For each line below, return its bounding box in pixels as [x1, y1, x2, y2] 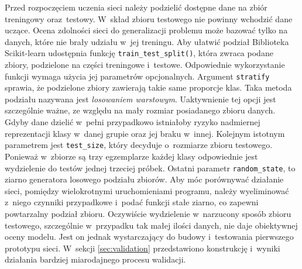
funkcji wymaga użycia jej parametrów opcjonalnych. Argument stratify [5, 70, 270, 82]
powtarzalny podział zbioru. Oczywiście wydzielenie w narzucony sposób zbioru [5, 207, 291, 219]
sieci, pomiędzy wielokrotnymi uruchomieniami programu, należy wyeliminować [5, 184, 289, 196]
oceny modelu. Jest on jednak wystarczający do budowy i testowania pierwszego [5, 230, 294, 243]
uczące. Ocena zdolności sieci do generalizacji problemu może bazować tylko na [5, 24, 288, 36]
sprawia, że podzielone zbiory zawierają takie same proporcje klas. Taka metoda [5, 81, 292, 94]
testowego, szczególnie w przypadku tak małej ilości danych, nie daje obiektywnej [5, 219, 298, 231]
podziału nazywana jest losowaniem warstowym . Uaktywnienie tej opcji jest [5, 92, 276, 105]
